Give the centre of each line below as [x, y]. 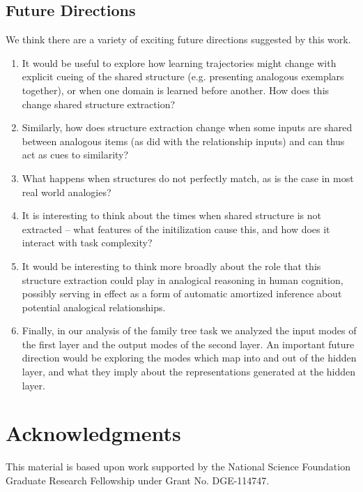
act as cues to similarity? [75, 155]
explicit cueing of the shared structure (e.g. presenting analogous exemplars [183, 76]
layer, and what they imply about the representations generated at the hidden [189, 372]
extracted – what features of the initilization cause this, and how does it [176, 229]
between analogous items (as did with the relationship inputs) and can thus [183, 141]
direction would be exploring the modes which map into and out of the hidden [189, 358]
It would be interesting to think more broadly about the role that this [171, 266]
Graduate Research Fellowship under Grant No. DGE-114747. [138, 480]
